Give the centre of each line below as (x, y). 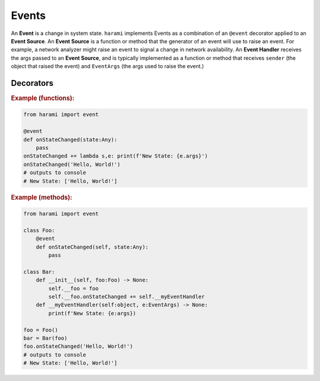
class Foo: (39, 230)
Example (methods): (41, 197)
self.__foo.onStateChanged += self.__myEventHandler (127, 297)
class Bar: (39, 272)
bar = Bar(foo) (45, 338)
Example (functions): (43, 98)
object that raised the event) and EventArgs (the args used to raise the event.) (108, 66)
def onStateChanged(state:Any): (71, 140)
